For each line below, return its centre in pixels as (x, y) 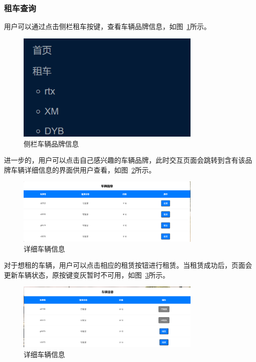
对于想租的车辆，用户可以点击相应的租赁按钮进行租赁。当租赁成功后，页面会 (128, 265)
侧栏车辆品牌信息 (51, 143)
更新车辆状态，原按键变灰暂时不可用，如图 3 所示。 (87, 274)
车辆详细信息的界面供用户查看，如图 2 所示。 (83, 169)
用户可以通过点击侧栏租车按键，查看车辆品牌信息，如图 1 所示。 (107, 26)
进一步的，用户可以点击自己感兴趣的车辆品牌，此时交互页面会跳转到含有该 (125, 160)
